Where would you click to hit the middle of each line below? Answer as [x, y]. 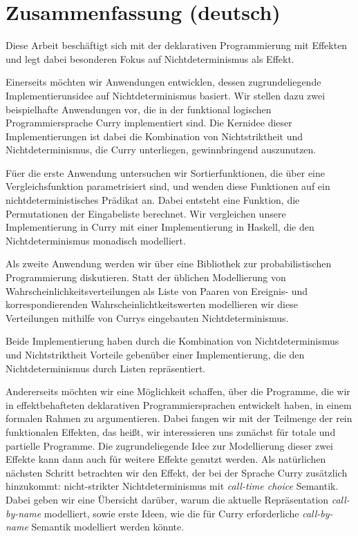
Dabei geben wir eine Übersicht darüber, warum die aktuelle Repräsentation [167, 499]
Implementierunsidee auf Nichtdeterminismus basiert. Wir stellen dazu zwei [166, 95]
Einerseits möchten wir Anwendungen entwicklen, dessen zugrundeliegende [163, 82]
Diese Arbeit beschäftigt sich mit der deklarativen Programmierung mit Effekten [177, 45]
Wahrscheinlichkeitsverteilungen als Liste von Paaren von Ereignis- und [157, 290]
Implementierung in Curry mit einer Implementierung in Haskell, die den [160, 227]
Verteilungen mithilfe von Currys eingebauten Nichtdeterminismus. [147, 317]
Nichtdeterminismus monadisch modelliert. [96, 240]
